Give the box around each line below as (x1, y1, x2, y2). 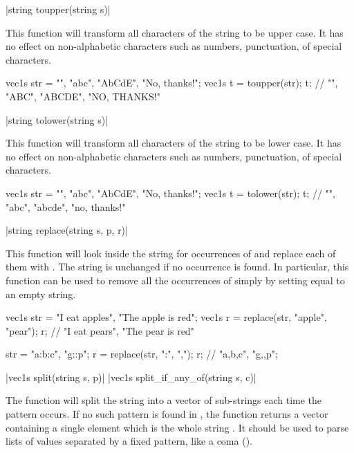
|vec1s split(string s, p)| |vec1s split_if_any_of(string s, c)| (6, 369, 257, 384)
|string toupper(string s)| (6, 2, 111, 16)
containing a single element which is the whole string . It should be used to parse (6, 420, 349, 434)
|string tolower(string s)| (6, 112, 109, 127)
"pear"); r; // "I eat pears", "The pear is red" (6, 323, 194, 338)
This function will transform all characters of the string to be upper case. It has (6, 25, 344, 39)
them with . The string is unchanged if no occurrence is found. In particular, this (6, 259, 349, 274)
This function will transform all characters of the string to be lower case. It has (6, 136, 342, 150)
